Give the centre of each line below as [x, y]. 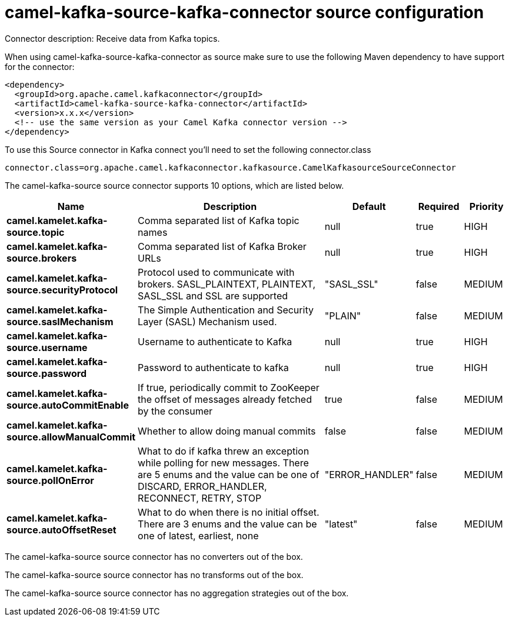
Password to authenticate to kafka [213, 367]
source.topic [36, 232]
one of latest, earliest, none [198, 535]
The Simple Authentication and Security [226, 310]
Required [439, 206]
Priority [486, 206]
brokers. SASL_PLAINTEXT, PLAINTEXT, [227, 284]
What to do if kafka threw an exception [224, 451]
